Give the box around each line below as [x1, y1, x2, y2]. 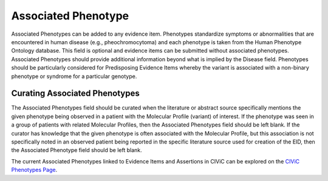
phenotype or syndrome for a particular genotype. [11, 73, 137, 80]
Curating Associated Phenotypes [11, 88, 140, 99]
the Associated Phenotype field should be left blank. [11, 146, 142, 154]
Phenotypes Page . [11, 166, 58, 174]
